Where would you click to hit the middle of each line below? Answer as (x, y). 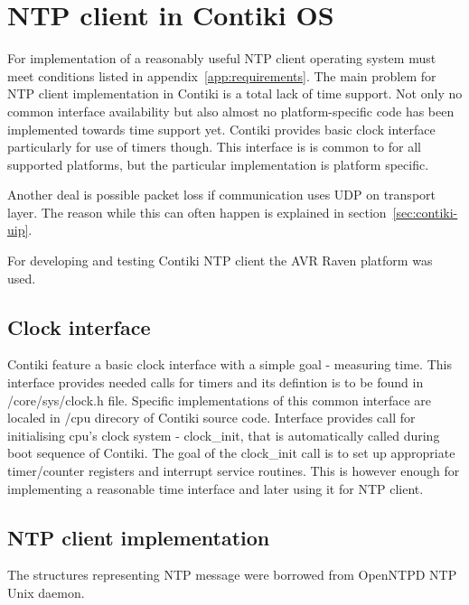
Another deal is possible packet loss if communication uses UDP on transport (221, 195)
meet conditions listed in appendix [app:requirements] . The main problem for (222, 75)
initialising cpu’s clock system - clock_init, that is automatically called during (224, 435)
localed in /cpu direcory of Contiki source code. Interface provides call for (211, 418)
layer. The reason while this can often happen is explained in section (197, 212)
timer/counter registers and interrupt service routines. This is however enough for (234, 471)
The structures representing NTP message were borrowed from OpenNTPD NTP (232, 575)
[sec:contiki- (425, 212)
